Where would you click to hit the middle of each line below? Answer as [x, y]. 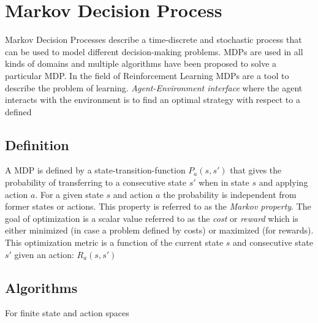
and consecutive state [273, 242]
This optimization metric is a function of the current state [114, 242]
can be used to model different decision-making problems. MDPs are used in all [154, 51]
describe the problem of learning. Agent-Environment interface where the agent [154, 87]
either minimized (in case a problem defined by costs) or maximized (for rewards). [159, 230]
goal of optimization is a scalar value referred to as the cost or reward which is [152, 218]
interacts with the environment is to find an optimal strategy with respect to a [153, 100]
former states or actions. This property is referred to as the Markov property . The [158, 206]
